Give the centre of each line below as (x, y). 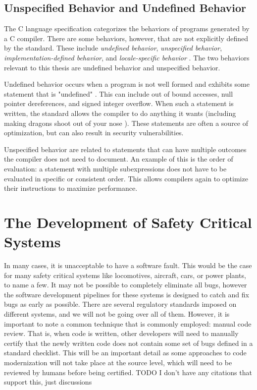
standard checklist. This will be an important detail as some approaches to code (125, 353)
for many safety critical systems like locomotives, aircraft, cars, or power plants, (125, 275)
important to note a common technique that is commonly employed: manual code (128, 323)
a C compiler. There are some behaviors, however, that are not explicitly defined (126, 38)
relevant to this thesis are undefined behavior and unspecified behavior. (112, 67)
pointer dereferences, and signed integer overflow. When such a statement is (119, 103)
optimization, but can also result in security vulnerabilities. (94, 133)
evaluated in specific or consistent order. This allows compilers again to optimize (126, 178)
